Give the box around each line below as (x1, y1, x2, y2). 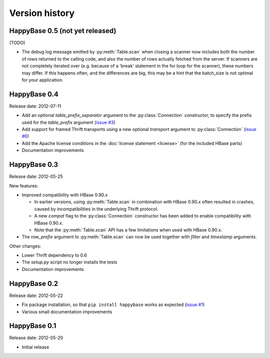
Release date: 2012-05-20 (9, 335, 63, 341)
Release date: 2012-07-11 (9, 103, 61, 109)
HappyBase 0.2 (9, 279, 58, 287)
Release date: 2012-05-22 (9, 292, 63, 298)
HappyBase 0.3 (9, 160, 58, 169)
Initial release (21, 344, 49, 350)
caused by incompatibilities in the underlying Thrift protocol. (34, 205, 158, 212)
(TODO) (9, 40, 25, 46)
